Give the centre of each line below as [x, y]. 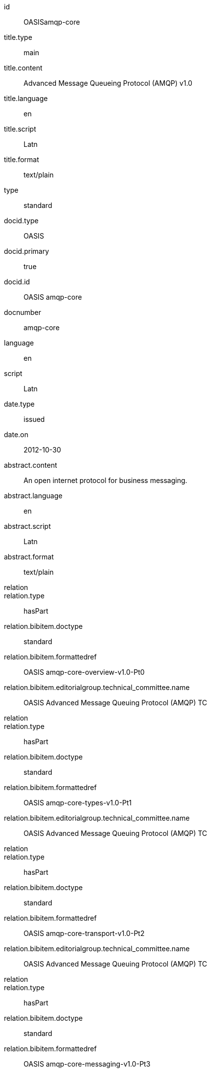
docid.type [21, 221]
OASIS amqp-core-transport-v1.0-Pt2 [84, 933]
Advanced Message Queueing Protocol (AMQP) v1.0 [108, 83]
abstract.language [33, 496]
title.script [20, 129]
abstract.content [31, 465]
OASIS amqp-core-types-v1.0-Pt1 [78, 803]
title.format [22, 159]
